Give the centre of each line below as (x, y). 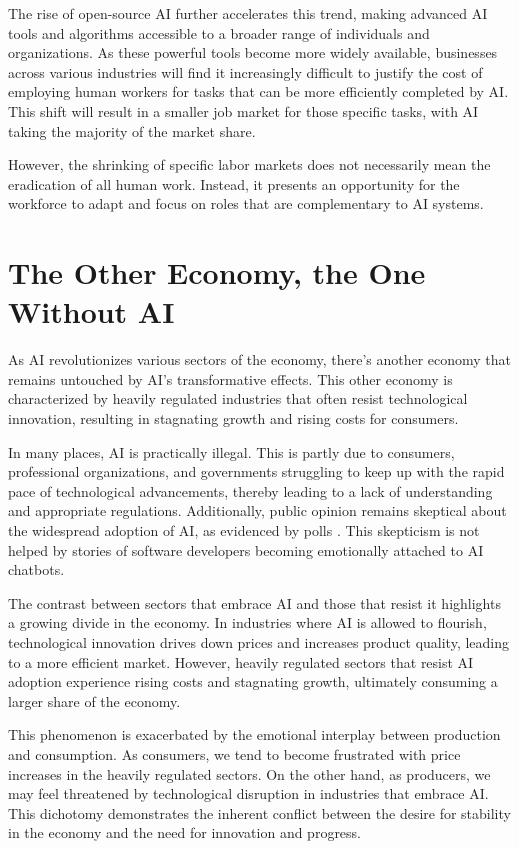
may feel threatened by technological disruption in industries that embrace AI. (248, 793)
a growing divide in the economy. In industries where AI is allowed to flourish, (247, 622)
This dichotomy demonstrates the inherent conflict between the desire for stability (259, 812)
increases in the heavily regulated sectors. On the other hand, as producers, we (249, 773)
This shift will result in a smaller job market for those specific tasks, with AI (243, 110)
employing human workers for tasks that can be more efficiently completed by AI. (258, 91)
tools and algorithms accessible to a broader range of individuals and (219, 32)
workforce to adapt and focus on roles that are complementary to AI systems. (246, 203)
